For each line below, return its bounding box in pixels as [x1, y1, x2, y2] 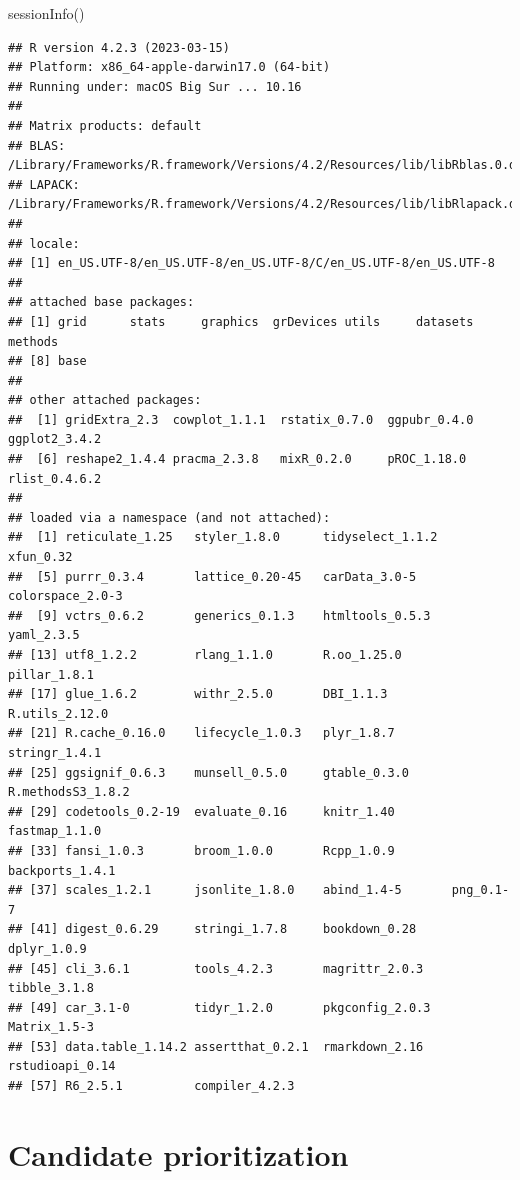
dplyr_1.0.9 [8, 941, 87, 956]
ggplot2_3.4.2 [8, 432, 102, 447]
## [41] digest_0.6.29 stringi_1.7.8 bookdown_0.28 [8, 922, 417, 937]
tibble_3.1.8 [8, 981, 94, 996]
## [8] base [8, 354, 87, 369]
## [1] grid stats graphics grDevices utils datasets [8, 314, 474, 329]
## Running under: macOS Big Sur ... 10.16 [8, 79, 302, 94]
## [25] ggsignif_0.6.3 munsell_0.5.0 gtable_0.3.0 [8, 765, 409, 780]
